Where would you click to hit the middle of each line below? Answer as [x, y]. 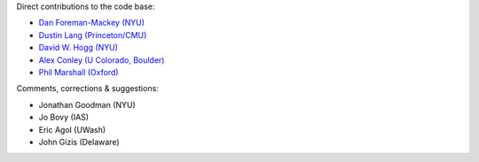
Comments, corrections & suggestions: [87, 89]
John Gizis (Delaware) [79, 142]
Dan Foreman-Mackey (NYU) [92, 23]
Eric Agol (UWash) [72, 129]
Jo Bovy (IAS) [63, 117]
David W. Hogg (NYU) [79, 48]
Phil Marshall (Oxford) [79, 72]
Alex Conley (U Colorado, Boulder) [102, 60]
